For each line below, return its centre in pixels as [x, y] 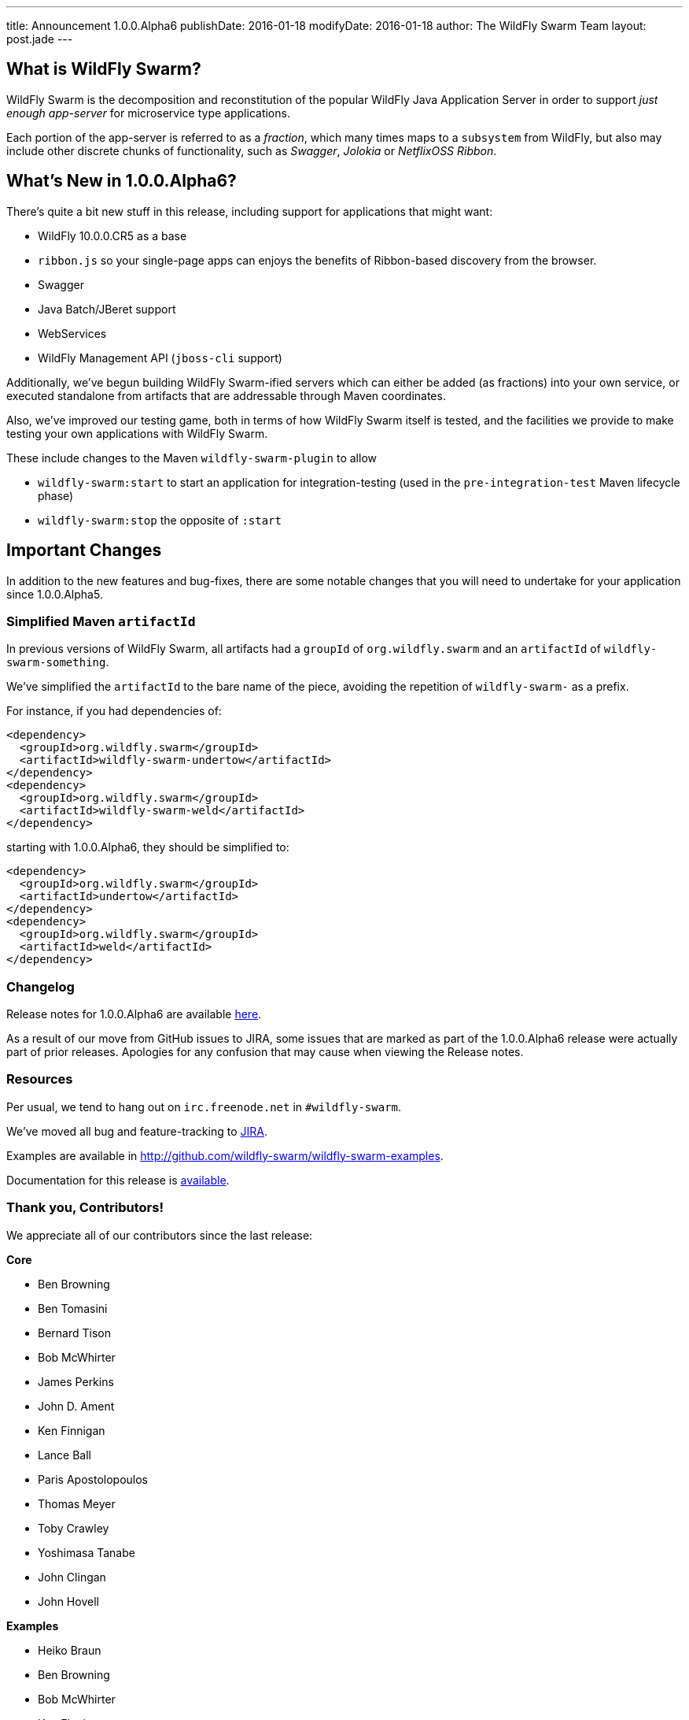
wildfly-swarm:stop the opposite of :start [160, 520]
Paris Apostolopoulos [93, 1479]
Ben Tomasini [73, 1308]
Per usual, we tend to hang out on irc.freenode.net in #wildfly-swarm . [204, 1107]
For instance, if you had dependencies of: [114, 711]
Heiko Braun [70, 1650]
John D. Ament [76, 1406]
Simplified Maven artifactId [101, 621]
